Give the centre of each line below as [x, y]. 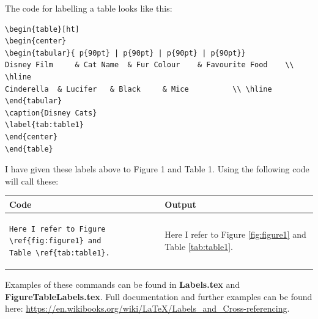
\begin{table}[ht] [42, 29]
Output [180, 204]
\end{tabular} [34, 101]
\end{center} [31, 137]
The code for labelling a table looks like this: [89, 8]
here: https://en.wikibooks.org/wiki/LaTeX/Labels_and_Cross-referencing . [147, 308]
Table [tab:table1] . [199, 247]
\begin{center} [36, 41]
